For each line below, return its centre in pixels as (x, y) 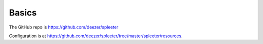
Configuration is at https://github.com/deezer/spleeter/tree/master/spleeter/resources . (96, 36)
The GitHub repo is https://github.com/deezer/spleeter (64, 27)
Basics (23, 13)
